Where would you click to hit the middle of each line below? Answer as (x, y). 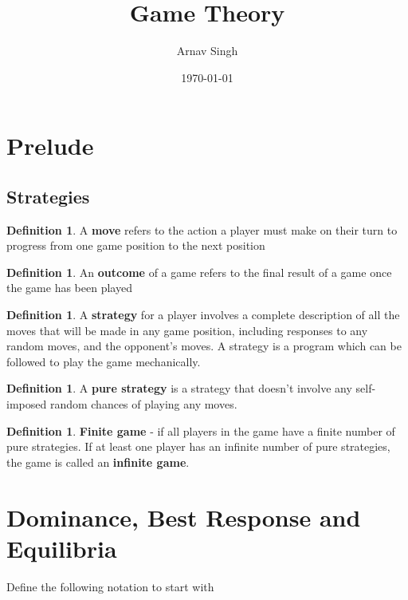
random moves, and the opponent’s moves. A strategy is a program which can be (204, 346)
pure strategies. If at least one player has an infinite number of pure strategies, (198, 446)
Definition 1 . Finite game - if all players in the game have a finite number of (201, 430)
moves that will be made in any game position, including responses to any (187, 330)
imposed (27, 404)
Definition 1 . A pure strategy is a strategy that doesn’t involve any (179, 388)
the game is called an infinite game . (98, 462)
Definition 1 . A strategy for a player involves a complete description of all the (203, 315)
